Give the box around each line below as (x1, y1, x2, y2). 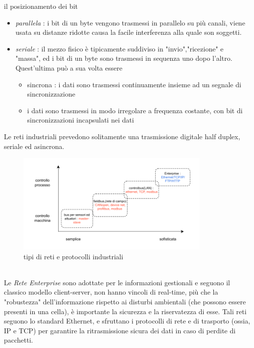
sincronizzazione (27, 89, 75, 99)
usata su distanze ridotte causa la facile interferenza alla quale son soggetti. (15, 27, 242, 37)
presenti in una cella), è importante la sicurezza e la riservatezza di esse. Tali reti (4, 306, 247, 316)
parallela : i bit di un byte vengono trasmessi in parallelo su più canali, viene (15, 17, 245, 27)
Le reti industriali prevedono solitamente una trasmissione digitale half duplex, (4, 131, 240, 141)
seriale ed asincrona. (4, 141, 65, 151)
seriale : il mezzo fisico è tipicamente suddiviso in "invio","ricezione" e (15, 43, 224, 53)
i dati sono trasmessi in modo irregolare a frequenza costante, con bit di (27, 105, 243, 115)
